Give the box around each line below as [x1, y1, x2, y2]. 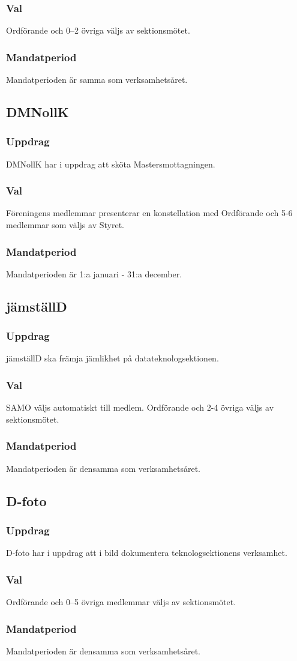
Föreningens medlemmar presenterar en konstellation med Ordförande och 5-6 [6, 207, 293, 219]
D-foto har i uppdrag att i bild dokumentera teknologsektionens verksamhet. [6, 546, 287, 559]
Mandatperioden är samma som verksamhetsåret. [6, 73, 188, 86]
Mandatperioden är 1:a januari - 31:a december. [6, 267, 182, 280]
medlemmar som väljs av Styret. [6, 219, 124, 231]
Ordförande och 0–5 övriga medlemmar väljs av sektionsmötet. [6, 596, 236, 608]
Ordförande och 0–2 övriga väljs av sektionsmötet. [6, 24, 190, 37]
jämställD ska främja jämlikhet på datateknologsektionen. [6, 352, 219, 364]
